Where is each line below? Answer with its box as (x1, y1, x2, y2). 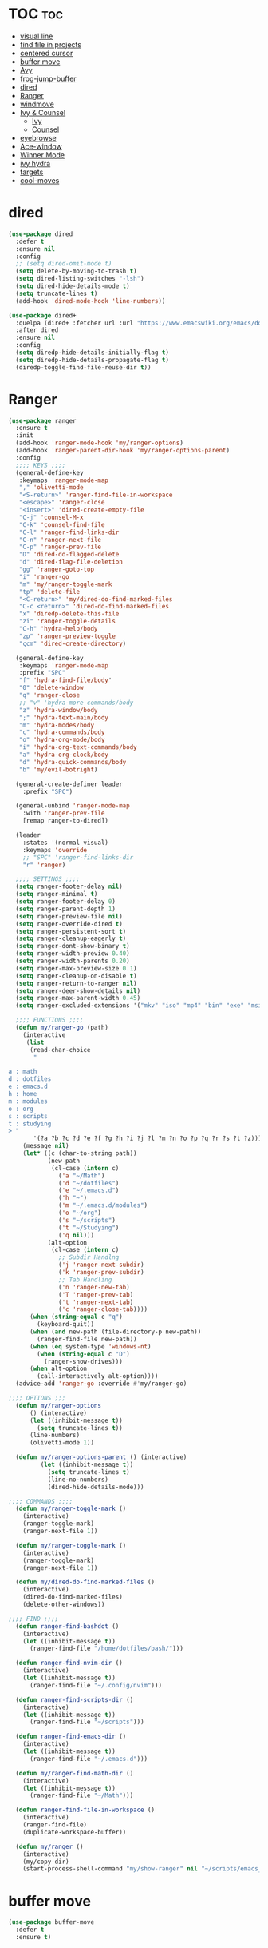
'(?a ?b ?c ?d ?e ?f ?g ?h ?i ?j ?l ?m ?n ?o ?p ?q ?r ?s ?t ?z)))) (33, 1134, 266, 1143)
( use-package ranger (8, 416, 77, 424)
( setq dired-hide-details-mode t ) (15, 282, 130, 290)
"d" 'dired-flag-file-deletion (18, 558, 124, 566)
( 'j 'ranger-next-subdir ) (58, 1261, 145, 1269)
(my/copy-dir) (22, 1858, 69, 1866)
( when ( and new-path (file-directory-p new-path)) (29, 1328, 202, 1336)
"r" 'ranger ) (22, 861, 66, 869)
